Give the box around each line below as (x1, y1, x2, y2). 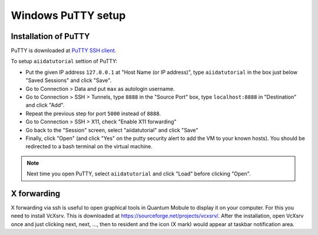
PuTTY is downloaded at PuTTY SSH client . (11, 47, 117, 54)
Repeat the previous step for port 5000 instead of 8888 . (25, 110, 161, 117)
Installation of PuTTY (11, 31, 90, 41)
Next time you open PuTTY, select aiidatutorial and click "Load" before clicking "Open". (26, 170, 251, 177)
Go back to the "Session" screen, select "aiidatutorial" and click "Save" (25, 126, 198, 133)
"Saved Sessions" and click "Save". (25, 77, 112, 84)
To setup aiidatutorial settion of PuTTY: (11, 58, 118, 65)
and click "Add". (25, 102, 65, 109)
